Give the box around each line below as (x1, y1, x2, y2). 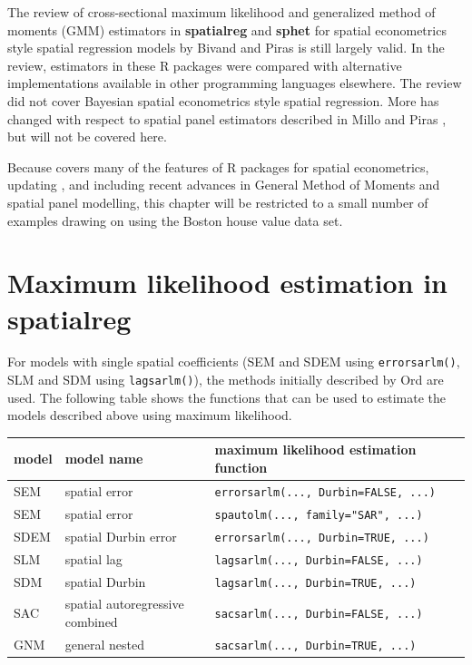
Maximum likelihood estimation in (7, 264, 447, 301)
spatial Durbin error (64, 526, 177, 545)
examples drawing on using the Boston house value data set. (7, 210, 343, 230)
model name (64, 449, 143, 468)
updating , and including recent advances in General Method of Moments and (7, 175, 440, 194)
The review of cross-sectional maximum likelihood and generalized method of (7, 3, 436, 21)
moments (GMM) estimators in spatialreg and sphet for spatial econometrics (7, 20, 447, 39)
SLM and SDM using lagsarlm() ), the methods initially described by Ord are (7, 370, 444, 389)
